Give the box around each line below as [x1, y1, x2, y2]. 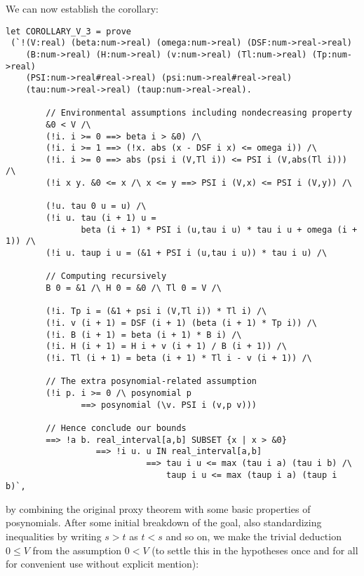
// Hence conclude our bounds [46, 423, 187, 433]
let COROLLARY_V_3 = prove [6, 26, 131, 36]
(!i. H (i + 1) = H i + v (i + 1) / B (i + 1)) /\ [46, 341, 287, 352]
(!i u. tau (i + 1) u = [46, 213, 156, 224]
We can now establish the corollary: [6, 1, 159, 15]
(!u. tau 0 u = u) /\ [46, 201, 147, 212]
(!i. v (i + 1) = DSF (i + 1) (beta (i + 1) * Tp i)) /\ [46, 318, 317, 328]
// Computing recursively [46, 271, 167, 282]
